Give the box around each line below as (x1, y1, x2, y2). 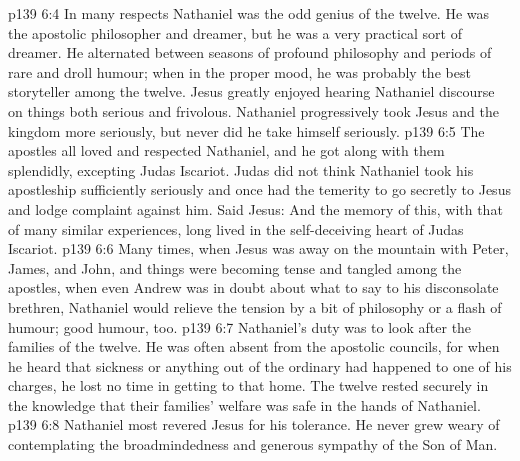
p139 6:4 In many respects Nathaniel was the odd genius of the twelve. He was (8, 3, 490, 23)
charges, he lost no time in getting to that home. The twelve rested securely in (8, 375, 489, 396)
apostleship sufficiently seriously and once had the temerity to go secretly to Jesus (8, 179, 511, 200)
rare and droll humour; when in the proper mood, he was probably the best (8, 61, 471, 82)
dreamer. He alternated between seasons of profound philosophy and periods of (8, 42, 492, 63)
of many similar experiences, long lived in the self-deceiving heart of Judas (8, 218, 464, 239)
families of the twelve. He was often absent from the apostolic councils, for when (8, 336, 500, 357)
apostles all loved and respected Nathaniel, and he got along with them (8, 140, 445, 161)
